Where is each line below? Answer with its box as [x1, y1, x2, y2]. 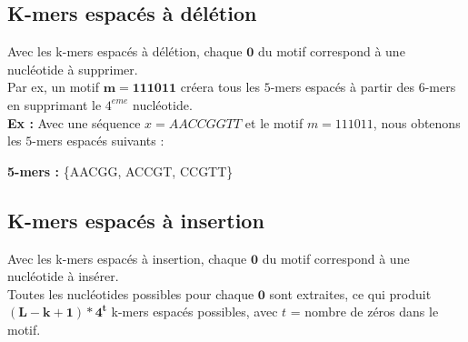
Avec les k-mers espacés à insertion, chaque [7, 248, 247, 267]
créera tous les [180, 77, 261, 96]
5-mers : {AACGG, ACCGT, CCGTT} [7, 161, 234, 180]
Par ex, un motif [7, 77, 99, 96]
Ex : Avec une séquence [7, 113, 141, 132]
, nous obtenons [373, 113, 461, 132]
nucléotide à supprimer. [7, 59, 138, 78]
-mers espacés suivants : [32, 131, 164, 150]
